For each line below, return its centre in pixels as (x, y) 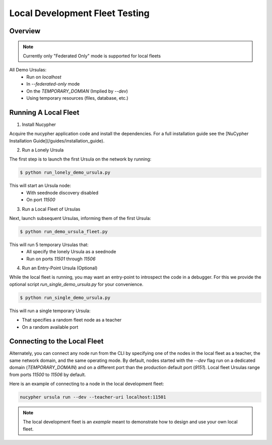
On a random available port (50, 327)
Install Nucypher (39, 124)
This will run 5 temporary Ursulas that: (49, 245)
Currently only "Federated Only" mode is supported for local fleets (92, 56)
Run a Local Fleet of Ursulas (51, 209)
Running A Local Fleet (44, 113)
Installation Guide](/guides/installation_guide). (57, 140)
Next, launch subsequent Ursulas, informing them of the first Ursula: (80, 218)
